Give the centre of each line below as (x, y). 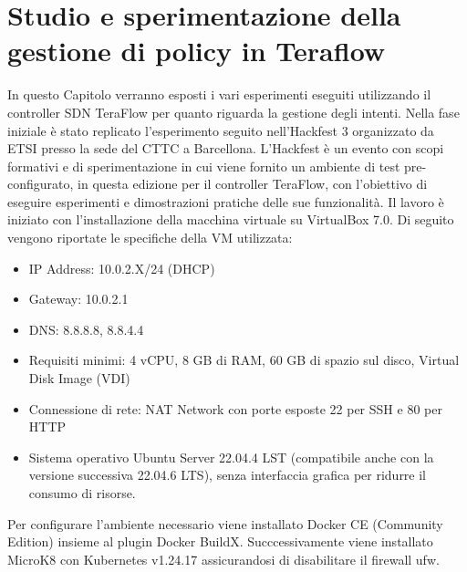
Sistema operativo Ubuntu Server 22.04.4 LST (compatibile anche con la (231, 457)
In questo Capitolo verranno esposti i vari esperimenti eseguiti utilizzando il (219, 94)
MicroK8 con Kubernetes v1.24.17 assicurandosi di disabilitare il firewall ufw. (223, 559)
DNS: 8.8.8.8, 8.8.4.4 (86, 329)
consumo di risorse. (82, 493)
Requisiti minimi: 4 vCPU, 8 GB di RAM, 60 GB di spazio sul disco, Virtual (244, 360)
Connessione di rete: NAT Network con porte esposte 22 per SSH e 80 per (235, 408)
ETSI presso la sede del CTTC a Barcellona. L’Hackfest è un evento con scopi (226, 148)
